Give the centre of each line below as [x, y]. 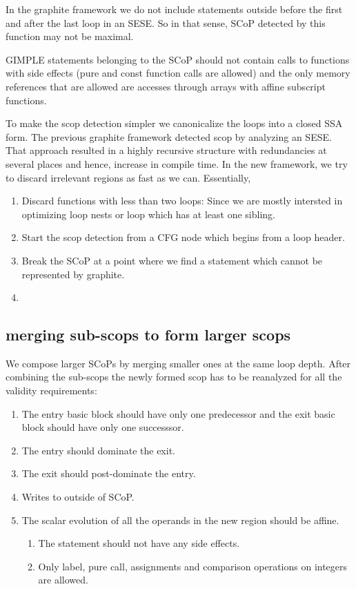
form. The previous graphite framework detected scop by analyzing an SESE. [169, 136]
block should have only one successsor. [103, 427]
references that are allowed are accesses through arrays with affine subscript [166, 86]
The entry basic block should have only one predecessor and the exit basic [178, 413]
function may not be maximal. [70, 36]
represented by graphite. [73, 274]
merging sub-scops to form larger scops [148, 335]
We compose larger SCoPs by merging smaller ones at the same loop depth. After [178, 363]
